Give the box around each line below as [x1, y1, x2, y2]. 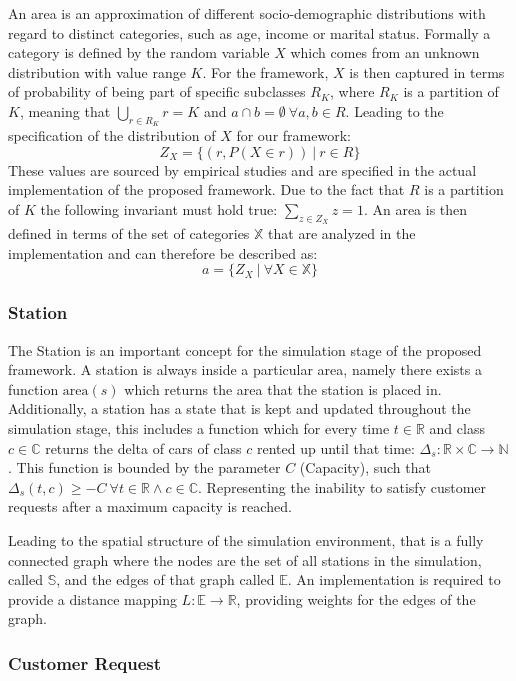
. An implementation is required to [287, 569, 501, 590]
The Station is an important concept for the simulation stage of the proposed [8, 339, 482, 360]
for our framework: [236, 125, 351, 146]
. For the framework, [202, 61, 329, 82]
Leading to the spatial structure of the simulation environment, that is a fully [8, 529, 484, 550]
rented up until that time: [256, 437, 415, 458]
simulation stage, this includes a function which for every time [8, 417, 390, 438]
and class [429, 417, 485, 438]
